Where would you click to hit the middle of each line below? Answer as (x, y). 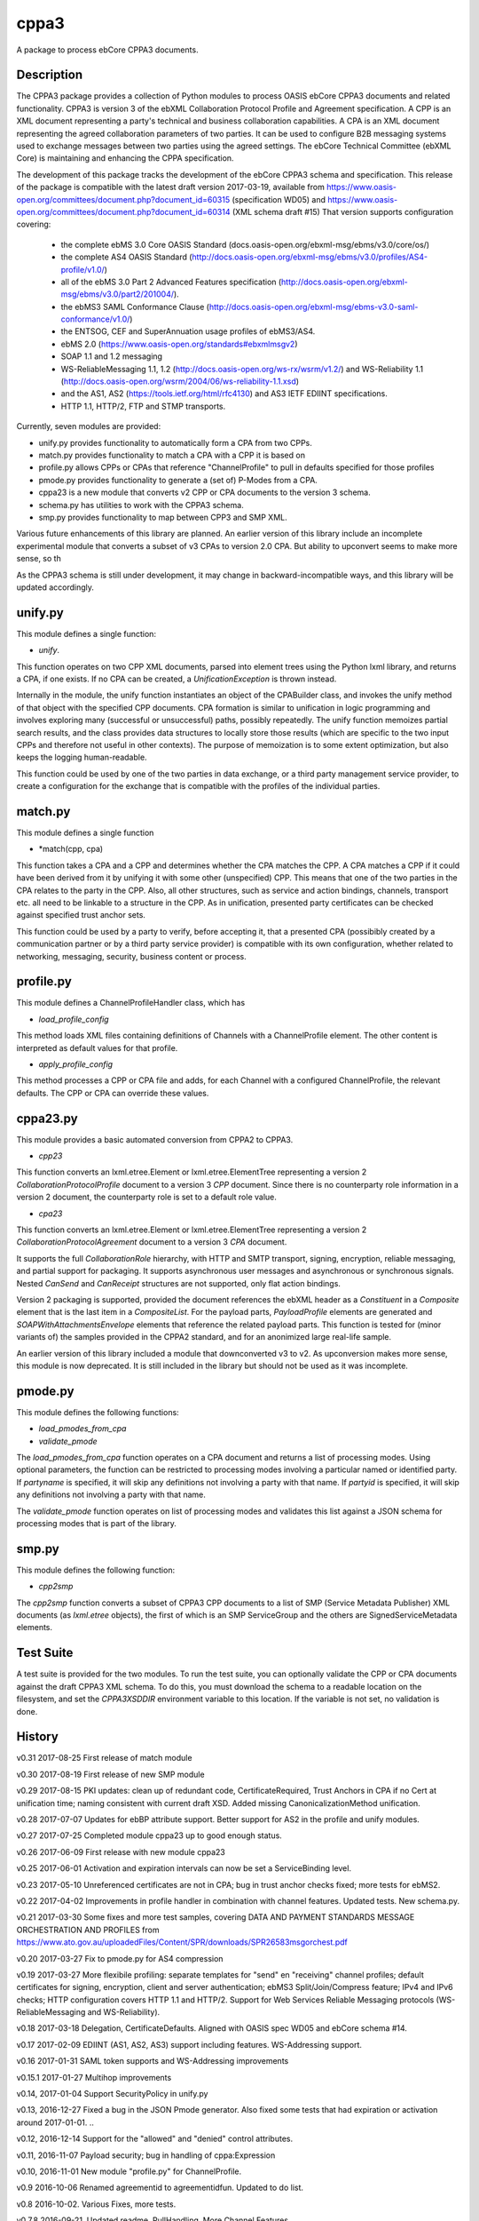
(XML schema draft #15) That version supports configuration (343, 211)
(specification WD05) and (279, 199)
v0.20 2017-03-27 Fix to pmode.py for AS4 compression (120, 1958)
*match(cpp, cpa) (71, 849)
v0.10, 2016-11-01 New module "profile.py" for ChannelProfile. (129, 2171)
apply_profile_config (76, 1064)
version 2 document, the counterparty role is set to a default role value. (146, 1197)
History (38, 1737)
